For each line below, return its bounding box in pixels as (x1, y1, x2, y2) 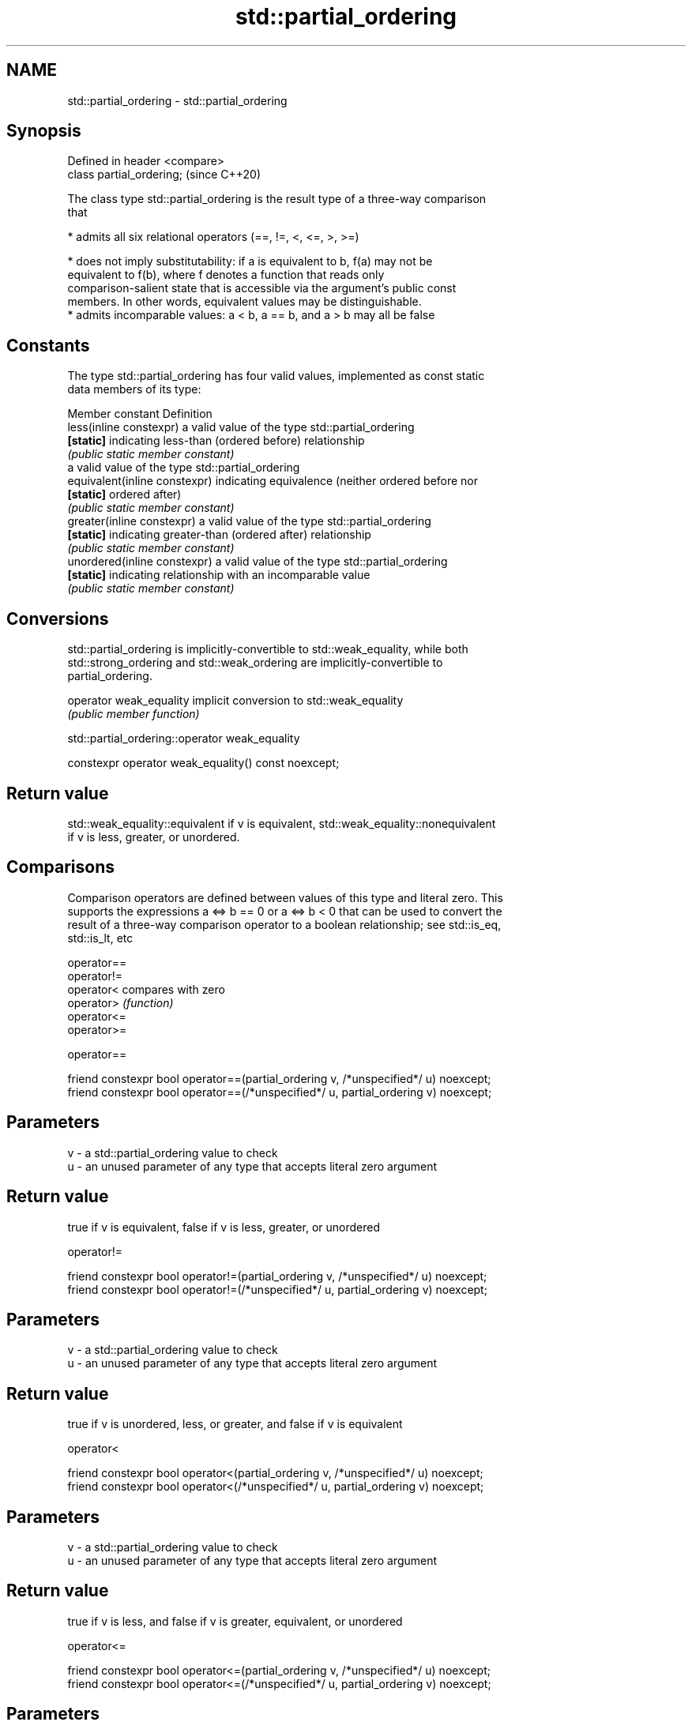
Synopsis (6, 121, 81, 141)
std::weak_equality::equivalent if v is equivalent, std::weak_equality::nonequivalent (67, 816, 496, 830)
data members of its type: (67, 382, 201, 397)
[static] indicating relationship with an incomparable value (67, 568, 370, 582)
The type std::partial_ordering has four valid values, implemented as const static (67, 369, 485, 383)
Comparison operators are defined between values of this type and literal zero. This (67, 890, 503, 904)
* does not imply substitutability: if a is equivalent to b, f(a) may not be (67, 254, 433, 269)
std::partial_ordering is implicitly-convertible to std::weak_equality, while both (67, 642, 468, 656)
